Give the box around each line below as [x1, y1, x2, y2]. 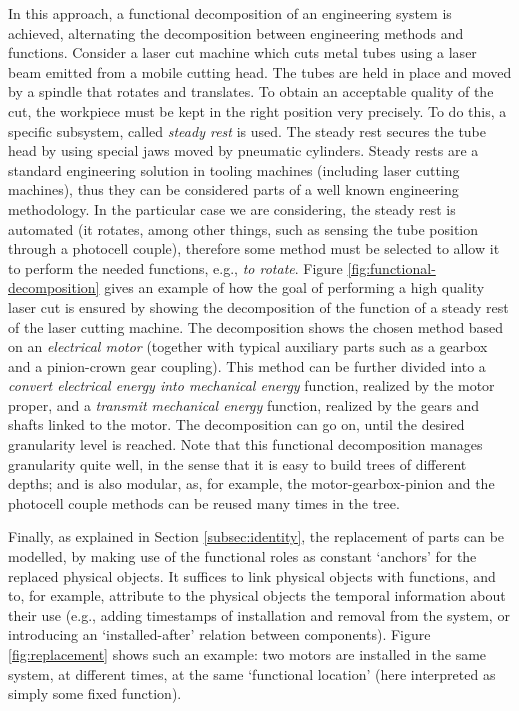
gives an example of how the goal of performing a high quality [104, 277, 485, 298]
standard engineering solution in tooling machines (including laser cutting [8, 159, 460, 180]
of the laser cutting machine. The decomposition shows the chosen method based [8, 316, 504, 337]
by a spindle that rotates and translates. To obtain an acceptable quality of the [8, 81, 494, 102]
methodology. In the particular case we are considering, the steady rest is [8, 198, 456, 219]
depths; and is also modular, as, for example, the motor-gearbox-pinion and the [8, 473, 495, 494]
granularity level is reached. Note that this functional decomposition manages [8, 434, 483, 455]
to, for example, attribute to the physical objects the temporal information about [8, 585, 506, 606]
